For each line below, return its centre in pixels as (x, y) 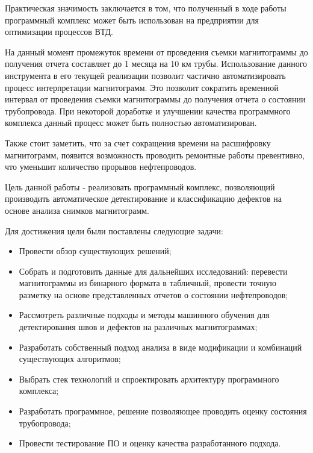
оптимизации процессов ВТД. (59, 32)
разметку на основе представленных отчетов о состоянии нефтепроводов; (153, 294)
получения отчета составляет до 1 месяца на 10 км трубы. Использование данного (156, 64)
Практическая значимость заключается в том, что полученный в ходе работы (146, 8)
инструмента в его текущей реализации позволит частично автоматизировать (145, 75)
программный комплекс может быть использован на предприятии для (132, 20)
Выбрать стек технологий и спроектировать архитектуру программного (149, 379)
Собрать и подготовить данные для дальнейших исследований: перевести (153, 271)
